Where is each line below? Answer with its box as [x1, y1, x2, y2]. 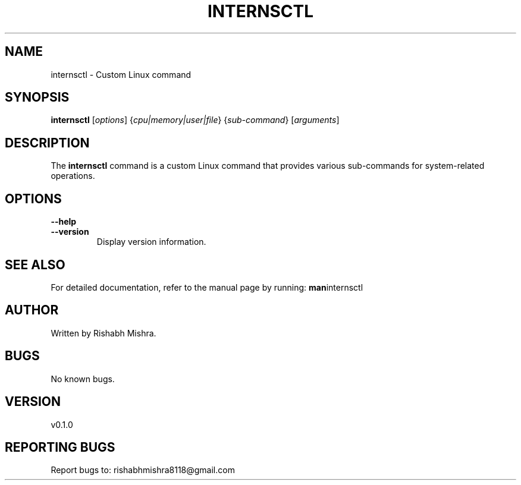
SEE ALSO [5, 257, 65, 272]
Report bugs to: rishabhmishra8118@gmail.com [51, 465, 235, 475]
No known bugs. [51, 373, 115, 384]
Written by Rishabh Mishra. [51, 327, 156, 338]
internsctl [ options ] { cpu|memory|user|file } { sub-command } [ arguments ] [51, 115, 340, 125]
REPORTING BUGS [5, 439, 115, 455]
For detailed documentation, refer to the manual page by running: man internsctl [51, 282, 363, 292]
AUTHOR [5, 303, 59, 318]
